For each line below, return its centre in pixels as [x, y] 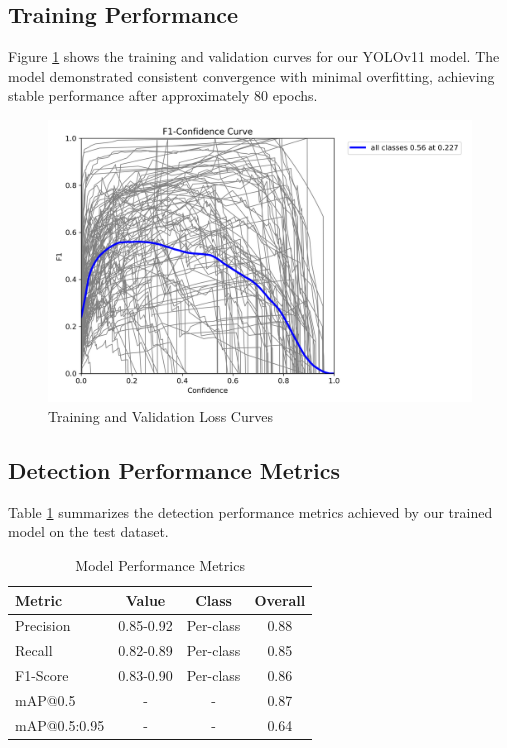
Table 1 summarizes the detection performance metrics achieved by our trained [250, 511]
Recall [34, 650]
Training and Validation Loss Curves [160, 415]
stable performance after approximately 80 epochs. [163, 95]
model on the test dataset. [88, 531]
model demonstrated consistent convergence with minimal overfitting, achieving [251, 75]
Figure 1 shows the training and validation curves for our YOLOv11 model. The [254, 56]
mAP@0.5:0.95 [60, 724]
